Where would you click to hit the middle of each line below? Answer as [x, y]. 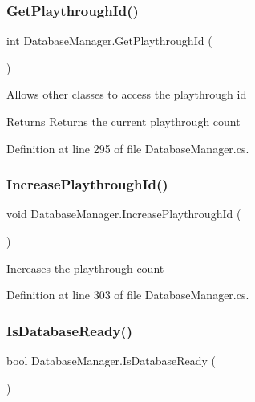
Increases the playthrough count [85, 268]
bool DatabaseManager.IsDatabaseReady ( [111, 360]
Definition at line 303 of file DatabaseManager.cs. [128, 295]
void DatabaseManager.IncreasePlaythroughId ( [124, 214]
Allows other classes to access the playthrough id [127, 94]
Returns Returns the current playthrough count [123, 121]
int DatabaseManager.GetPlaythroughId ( [109, 41]
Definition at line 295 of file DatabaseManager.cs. [128, 148]
